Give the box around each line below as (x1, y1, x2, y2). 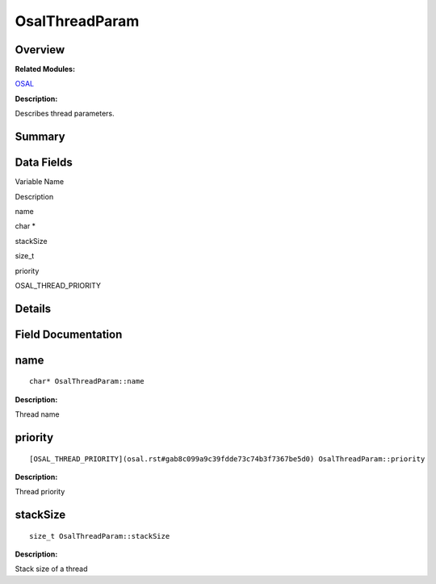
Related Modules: (15, 65, 76, 74)
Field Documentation (15, 327, 123, 341)
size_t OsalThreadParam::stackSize (29, 531, 170, 540)
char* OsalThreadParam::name (29, 376, 145, 386)
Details (15, 301, 52, 315)
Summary (15, 130, 65, 144)
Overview (15, 43, 65, 57)
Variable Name (15, 177, 65, 187)
